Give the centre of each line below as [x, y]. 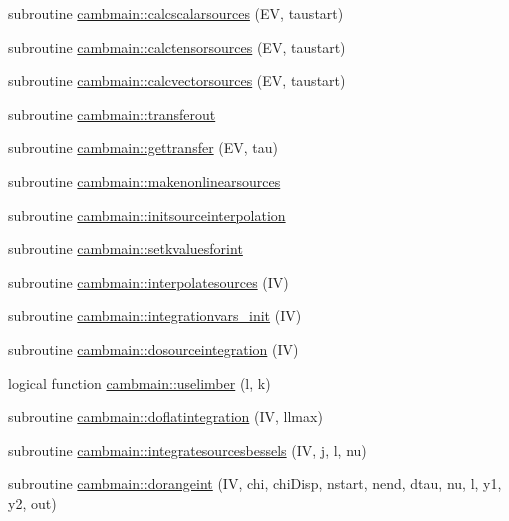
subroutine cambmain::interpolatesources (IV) [148, 281]
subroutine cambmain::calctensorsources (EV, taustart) [177, 46]
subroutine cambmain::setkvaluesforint [125, 248]
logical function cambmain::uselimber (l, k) [139, 382]
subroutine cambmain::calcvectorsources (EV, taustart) [177, 80]
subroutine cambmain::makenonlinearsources [144, 180]
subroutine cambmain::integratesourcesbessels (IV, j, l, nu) [187, 449]
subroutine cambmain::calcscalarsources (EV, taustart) [176, 13]
